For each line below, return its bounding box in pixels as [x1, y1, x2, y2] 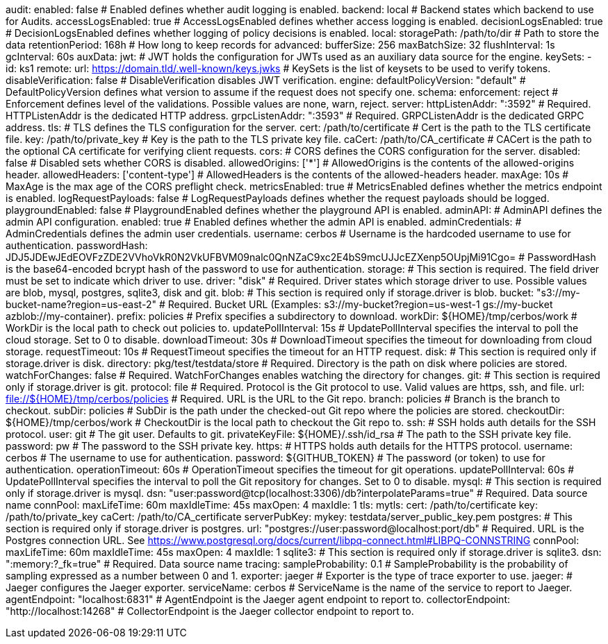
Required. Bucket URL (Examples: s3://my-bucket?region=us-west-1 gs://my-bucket [167, 298, 553, 310]
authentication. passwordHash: [6, 239, 148, 251]
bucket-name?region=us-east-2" [6, 298, 156, 310]
